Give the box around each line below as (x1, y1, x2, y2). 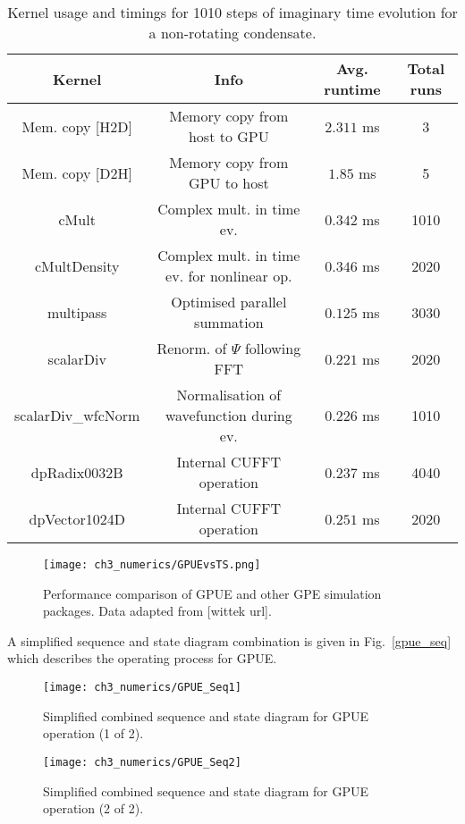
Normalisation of (176, 384, 282, 405)
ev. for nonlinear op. (165, 265, 292, 286)
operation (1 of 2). (43, 724, 144, 743)
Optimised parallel (171, 291, 287, 312)
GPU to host (188, 172, 269, 193)
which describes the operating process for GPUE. (7, 649, 277, 668)
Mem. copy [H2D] (21, 115, 132, 137)
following (244, 338, 301, 358)
